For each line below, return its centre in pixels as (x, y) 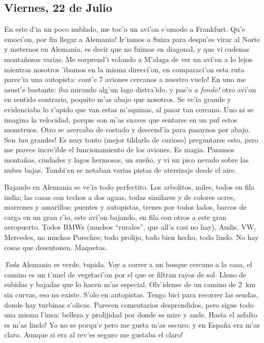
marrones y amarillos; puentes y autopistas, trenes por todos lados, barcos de (125, 207)
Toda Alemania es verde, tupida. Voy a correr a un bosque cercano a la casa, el (128, 264)
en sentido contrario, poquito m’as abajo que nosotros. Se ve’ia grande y (118, 99)
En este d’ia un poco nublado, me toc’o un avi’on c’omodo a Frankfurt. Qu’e (125, 29)
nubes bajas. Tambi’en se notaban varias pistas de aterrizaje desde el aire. (120, 169)
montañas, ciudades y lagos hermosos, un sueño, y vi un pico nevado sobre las (127, 159)
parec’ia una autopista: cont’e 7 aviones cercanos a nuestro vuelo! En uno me (125, 79)
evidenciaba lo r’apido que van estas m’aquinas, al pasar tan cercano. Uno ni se (129, 109)
